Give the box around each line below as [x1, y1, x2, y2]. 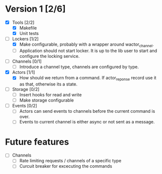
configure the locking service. [19, 53, 80, 59]
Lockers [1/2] [12, 36, 39, 42]
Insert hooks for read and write [19, 92, 82, 98]
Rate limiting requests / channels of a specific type [19, 158, 121, 164]
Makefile [19, 25, 37, 31]
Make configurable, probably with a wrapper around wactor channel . [19, 41, 154, 48]
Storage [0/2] [12, 87, 40, 92]
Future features [5, 136, 69, 147]
